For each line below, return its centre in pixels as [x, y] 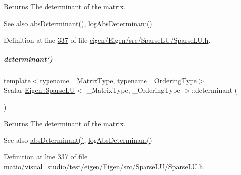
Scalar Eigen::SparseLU [40, 90]
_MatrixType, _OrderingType [133, 90]
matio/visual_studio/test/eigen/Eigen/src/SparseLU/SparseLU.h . [105, 166]
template [17, 80]
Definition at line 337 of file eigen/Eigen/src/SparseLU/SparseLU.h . [107, 40]
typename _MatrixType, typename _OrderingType [118, 80]
